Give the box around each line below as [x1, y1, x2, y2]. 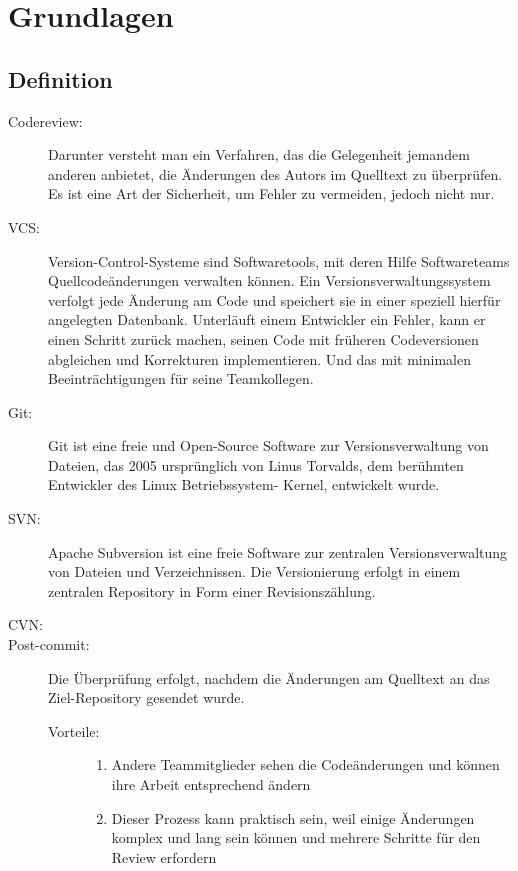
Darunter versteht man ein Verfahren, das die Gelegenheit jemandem [48, 144, 470, 165]
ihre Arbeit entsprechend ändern [111, 774, 311, 795]
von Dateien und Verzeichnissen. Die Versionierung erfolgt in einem [48, 561, 461, 582]
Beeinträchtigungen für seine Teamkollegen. [48, 368, 314, 389]
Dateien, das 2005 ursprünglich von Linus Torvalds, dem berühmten [48, 454, 464, 475]
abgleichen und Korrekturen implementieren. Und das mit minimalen [48, 348, 471, 369]
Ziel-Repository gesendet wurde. [48, 687, 245, 708]
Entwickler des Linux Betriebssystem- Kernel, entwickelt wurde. [48, 474, 440, 495]
